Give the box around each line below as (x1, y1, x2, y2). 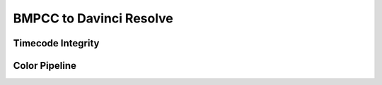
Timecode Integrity (13, 37, 100, 49)
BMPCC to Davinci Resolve (13, 11, 173, 26)
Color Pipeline (13, 60, 77, 72)
